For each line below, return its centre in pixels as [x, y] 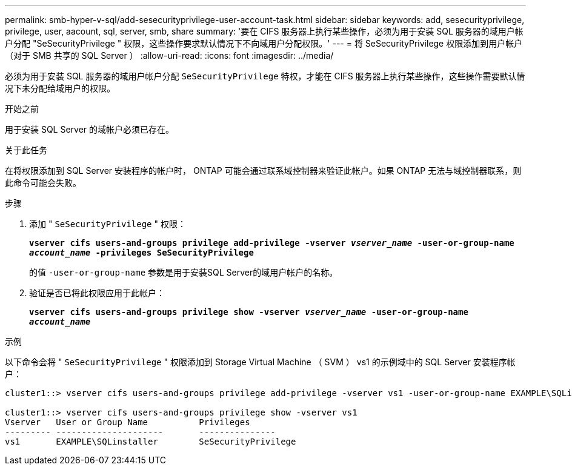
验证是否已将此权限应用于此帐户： [97, 293]
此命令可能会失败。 [43, 183]
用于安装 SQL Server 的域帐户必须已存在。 [90, 129]
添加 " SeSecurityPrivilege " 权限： [108, 224]
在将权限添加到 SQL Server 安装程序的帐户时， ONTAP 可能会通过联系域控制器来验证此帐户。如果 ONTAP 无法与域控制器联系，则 [263, 170]
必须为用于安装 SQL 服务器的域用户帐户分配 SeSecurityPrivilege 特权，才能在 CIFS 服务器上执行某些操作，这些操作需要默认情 [265, 76]
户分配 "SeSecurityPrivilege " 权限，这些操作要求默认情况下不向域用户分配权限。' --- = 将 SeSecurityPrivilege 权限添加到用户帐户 [264, 43]
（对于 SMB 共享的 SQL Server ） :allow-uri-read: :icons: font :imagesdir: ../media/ [169, 55]
